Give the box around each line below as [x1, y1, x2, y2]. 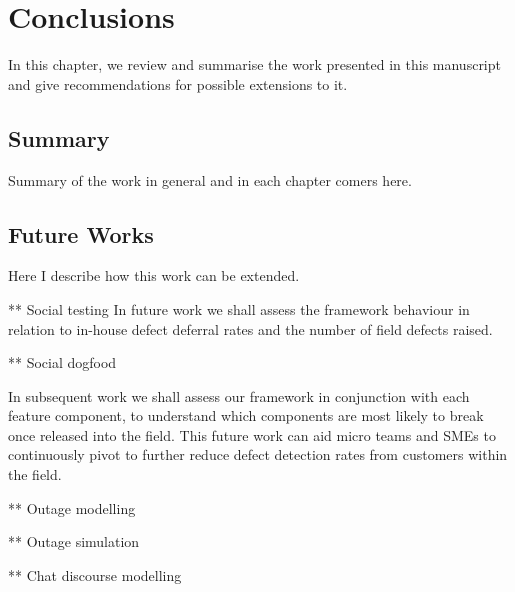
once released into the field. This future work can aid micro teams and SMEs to [8, 424, 496, 445]
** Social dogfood [8, 352, 117, 373]
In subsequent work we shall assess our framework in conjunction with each [8, 385, 470, 406]
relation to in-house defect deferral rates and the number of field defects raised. [8, 318, 493, 339]
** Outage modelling [8, 497, 136, 518]
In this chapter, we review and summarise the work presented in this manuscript [8, 54, 501, 75]
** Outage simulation [8, 531, 140, 552]
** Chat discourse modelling [8, 564, 182, 585]
